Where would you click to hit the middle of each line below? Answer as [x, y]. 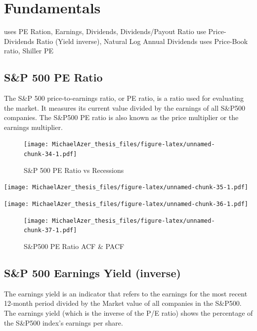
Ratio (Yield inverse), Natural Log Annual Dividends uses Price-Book [142, 41]
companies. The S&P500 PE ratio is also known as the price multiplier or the [121, 117]
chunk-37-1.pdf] [50, 230]
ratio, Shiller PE [29, 51]
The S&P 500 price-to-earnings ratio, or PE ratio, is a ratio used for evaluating [124, 98]
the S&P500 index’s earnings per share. [64, 322]
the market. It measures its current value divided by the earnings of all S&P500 [125, 107]
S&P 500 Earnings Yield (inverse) [92, 273]
